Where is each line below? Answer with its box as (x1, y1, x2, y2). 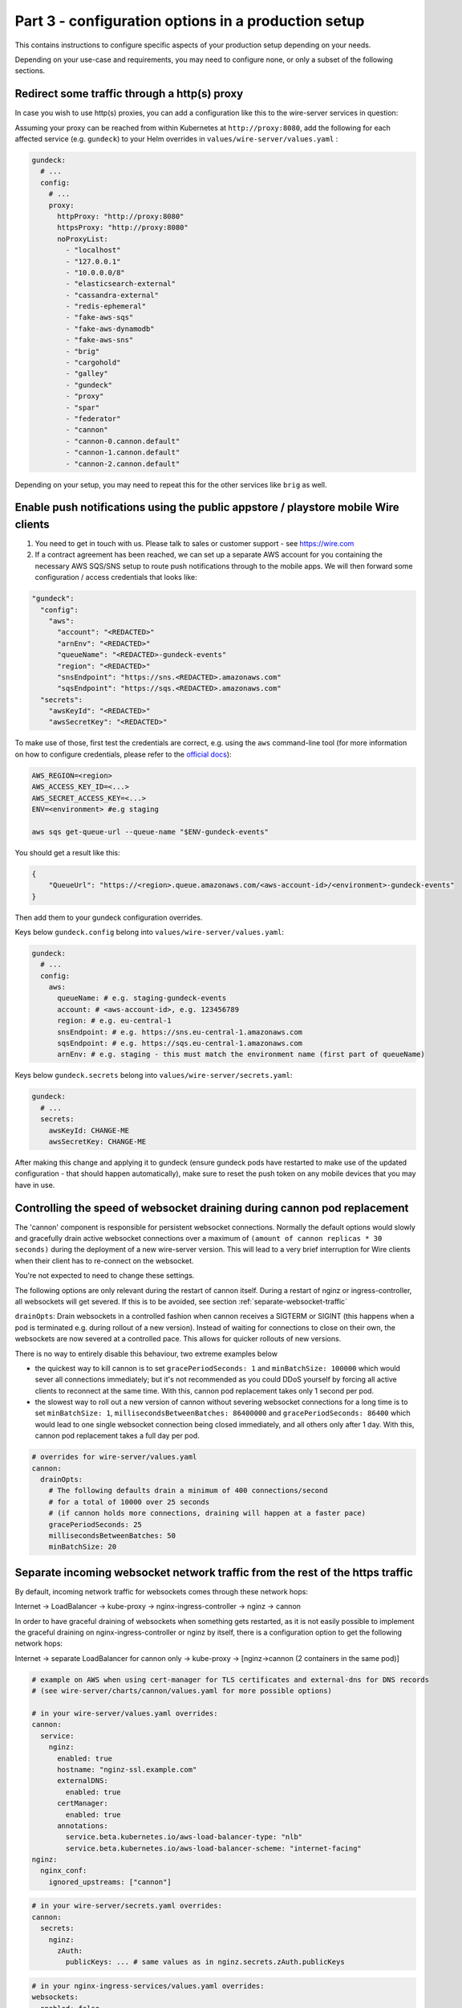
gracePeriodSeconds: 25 (48, 1520, 142, 1529)
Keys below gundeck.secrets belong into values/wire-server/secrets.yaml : (14, 1071, 293, 1080)
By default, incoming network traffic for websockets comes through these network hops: (14, 1586, 309, 1596)
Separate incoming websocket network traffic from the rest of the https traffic (14, 1565, 413, 1579)
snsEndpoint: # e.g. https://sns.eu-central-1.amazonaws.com (57, 1027, 303, 1036)
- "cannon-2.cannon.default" (65, 459, 180, 468)
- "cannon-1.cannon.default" (65, 448, 180, 457)
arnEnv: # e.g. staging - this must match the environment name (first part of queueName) (57, 1050, 425, 1059)
